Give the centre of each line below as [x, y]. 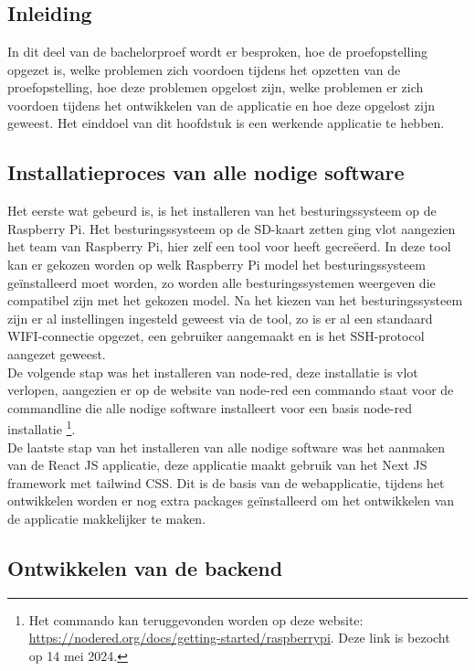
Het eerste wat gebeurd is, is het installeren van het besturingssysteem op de [222, 211]
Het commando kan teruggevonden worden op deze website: [196, 619]
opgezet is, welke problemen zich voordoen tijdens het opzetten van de [204, 69]
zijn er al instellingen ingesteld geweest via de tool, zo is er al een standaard [220, 318]
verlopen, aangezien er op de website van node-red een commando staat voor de [231, 390]
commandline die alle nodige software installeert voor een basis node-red [210, 407]
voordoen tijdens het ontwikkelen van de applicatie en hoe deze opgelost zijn [222, 105]
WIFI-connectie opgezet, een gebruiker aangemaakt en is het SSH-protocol [216, 336]
